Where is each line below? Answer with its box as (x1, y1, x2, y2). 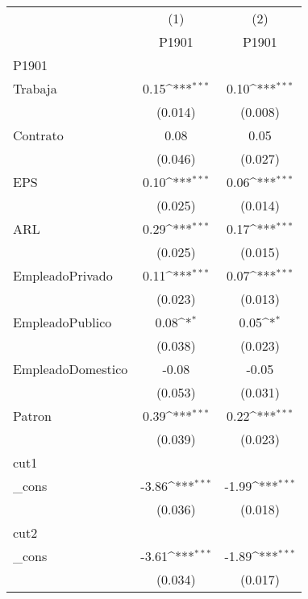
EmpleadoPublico (13, 313, 112, 331)
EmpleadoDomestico (13, 360, 128, 378)
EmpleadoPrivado (13, 266, 113, 285)
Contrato (13, 126, 64, 144)
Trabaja (13, 79, 57, 98)
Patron (13, 406, 52, 425)
